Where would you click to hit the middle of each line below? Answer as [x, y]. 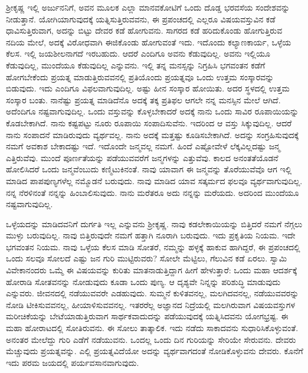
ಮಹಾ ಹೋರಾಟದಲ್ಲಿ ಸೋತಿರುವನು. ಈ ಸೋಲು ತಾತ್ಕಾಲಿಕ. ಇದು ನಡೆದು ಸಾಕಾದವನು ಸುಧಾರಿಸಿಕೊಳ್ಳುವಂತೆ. [152, 328]
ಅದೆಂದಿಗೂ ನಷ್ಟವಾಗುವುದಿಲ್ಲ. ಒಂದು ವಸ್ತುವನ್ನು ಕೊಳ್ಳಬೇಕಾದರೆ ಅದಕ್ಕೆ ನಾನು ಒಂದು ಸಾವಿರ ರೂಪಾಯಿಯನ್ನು [153, 111]
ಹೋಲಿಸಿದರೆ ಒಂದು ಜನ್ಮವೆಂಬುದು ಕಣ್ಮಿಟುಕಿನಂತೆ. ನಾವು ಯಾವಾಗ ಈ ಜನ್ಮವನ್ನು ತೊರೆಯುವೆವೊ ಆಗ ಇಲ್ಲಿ [149, 169]
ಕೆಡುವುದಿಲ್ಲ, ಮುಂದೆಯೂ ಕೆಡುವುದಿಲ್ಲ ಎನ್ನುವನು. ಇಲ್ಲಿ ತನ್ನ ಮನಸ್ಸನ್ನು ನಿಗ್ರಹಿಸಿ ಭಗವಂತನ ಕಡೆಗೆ [136, 65]
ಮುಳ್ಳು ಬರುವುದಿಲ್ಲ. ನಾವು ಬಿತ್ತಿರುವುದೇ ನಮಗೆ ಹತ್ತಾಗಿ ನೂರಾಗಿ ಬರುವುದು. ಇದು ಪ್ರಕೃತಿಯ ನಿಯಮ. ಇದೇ [151, 235]
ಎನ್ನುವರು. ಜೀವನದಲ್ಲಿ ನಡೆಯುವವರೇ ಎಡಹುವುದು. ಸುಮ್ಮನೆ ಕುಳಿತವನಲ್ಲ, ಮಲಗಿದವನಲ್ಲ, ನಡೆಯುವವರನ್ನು [153, 293]
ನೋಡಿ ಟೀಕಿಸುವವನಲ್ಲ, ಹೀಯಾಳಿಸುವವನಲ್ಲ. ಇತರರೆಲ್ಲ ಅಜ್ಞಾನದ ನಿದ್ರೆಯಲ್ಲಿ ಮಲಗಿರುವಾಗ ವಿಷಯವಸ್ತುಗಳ [150, 304]
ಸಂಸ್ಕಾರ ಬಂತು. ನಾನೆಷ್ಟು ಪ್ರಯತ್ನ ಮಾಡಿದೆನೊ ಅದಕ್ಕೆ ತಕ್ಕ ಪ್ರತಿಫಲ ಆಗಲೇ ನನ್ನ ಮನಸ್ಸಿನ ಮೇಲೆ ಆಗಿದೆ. [143, 99]
